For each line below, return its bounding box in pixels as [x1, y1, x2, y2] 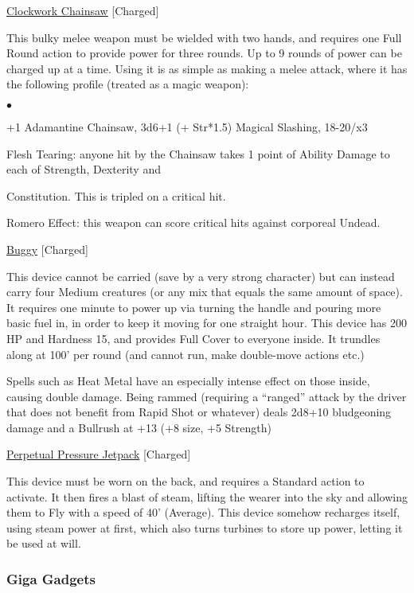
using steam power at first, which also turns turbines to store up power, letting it [6, 519, 403, 536]
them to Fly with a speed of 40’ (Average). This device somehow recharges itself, [6, 504, 400, 521]
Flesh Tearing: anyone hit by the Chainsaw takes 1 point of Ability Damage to [6, 145, 390, 162]
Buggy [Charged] [6, 240, 88, 257]
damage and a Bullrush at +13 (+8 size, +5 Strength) [6, 419, 271, 435]
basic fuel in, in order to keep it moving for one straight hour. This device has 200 [6, 314, 407, 331]
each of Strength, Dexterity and [6, 161, 161, 178]
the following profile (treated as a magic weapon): [6, 76, 249, 92]
